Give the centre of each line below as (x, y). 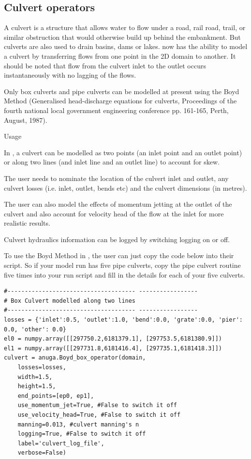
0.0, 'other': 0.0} (35, 329)
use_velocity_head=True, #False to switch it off (99, 415)
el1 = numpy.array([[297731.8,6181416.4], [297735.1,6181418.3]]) (113, 348)
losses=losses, (42, 368)
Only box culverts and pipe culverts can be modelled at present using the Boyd (122, 91)
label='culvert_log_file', (61, 443)
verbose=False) (42, 453)
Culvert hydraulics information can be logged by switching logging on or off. (117, 239)
